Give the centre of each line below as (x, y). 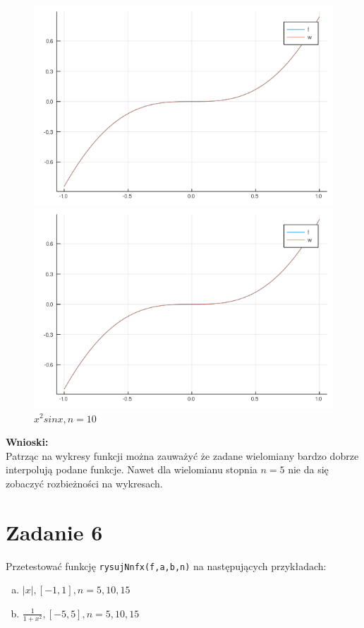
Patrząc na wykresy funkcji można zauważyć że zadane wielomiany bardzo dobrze (182, 455)
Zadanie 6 (54, 532)
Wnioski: (27, 442)
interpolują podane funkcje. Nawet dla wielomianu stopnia (132, 469)
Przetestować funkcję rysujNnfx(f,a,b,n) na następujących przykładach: (166, 565)
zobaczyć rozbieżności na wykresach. (84, 483)
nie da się (308, 469)
